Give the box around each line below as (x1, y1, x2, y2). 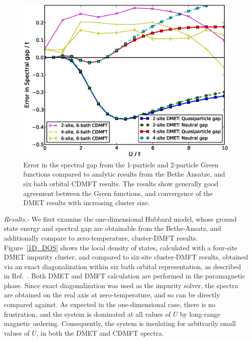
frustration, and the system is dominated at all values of (4, 309, 171, 319)
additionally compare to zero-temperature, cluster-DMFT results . (4, 232, 198, 243)
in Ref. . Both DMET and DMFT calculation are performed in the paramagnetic (4, 271, 245, 281)
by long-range (180, 309, 220, 319)
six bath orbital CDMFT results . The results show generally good (23, 178, 219, 188)
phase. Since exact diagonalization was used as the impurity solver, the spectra (4, 280, 238, 290)
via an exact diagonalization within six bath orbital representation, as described (4, 261, 241, 271)
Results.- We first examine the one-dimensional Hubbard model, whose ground (4, 213, 237, 224)
